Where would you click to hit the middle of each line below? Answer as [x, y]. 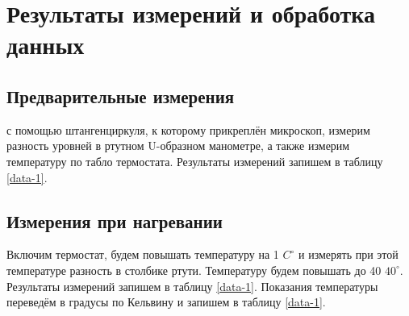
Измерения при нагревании [115, 220]
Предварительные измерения [121, 96]
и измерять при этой [348, 254]
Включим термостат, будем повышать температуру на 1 [143, 254]
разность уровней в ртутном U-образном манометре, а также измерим [178, 146]
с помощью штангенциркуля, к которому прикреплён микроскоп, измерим [188, 129]
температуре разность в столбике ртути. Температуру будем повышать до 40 [194, 270]
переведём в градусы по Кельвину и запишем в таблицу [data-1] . [166, 302]
